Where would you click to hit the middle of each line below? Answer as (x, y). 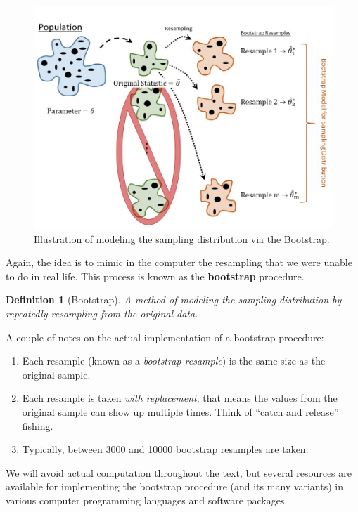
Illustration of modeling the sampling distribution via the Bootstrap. (182, 238)
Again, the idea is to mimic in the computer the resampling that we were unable (179, 262)
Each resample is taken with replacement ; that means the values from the (180, 398)
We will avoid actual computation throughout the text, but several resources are (179, 472)
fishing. (38, 425)
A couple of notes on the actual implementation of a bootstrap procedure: (165, 337)
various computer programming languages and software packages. (147, 500)
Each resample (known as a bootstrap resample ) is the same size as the (174, 361)
